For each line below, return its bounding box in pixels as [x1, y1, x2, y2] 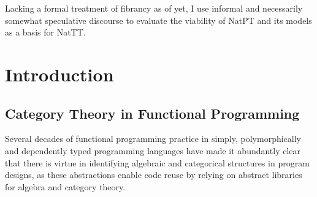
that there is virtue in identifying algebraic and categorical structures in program [5, 156, 310, 169]
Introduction [5, 61, 114, 86]
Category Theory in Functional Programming [5, 103, 300, 122]
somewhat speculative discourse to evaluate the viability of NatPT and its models [5, 13, 312, 26]
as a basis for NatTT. [5, 26, 86, 39]
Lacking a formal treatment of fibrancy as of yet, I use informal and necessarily [5, 2, 303, 14]
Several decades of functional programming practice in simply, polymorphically [5, 132, 302, 145]
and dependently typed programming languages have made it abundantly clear [5, 144, 301, 157]
